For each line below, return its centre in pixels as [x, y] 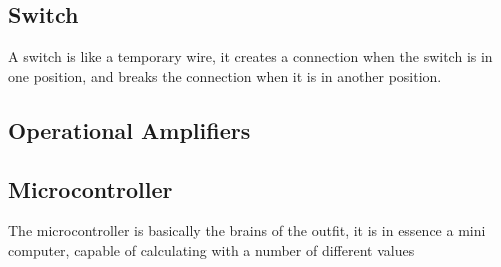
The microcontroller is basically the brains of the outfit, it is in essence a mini [247, 230]
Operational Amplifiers [129, 129]
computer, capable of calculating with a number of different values [211, 249]
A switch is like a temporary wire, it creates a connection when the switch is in [250, 56]
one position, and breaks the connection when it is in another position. [225, 75]
